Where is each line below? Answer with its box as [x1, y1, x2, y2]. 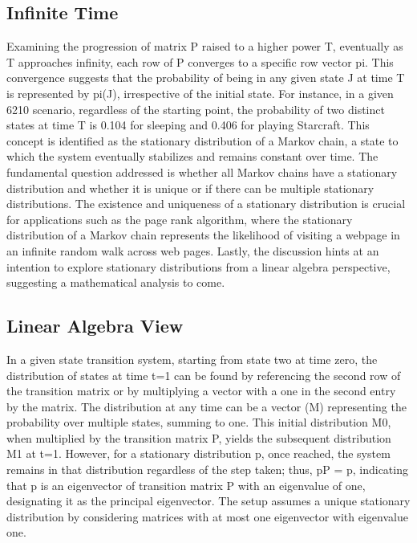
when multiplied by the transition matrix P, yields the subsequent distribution [6, 429, 391, 446]
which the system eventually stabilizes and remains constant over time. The [6, 148, 379, 165]
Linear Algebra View [6, 313, 184, 338]
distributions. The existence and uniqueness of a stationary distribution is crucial [6, 195, 406, 212]
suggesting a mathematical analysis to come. [6, 274, 225, 291]
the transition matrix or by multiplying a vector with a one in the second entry [6, 382, 396, 399]
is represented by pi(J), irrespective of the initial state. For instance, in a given [6, 84, 394, 101]
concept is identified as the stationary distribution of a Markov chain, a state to [6, 132, 399, 149]
